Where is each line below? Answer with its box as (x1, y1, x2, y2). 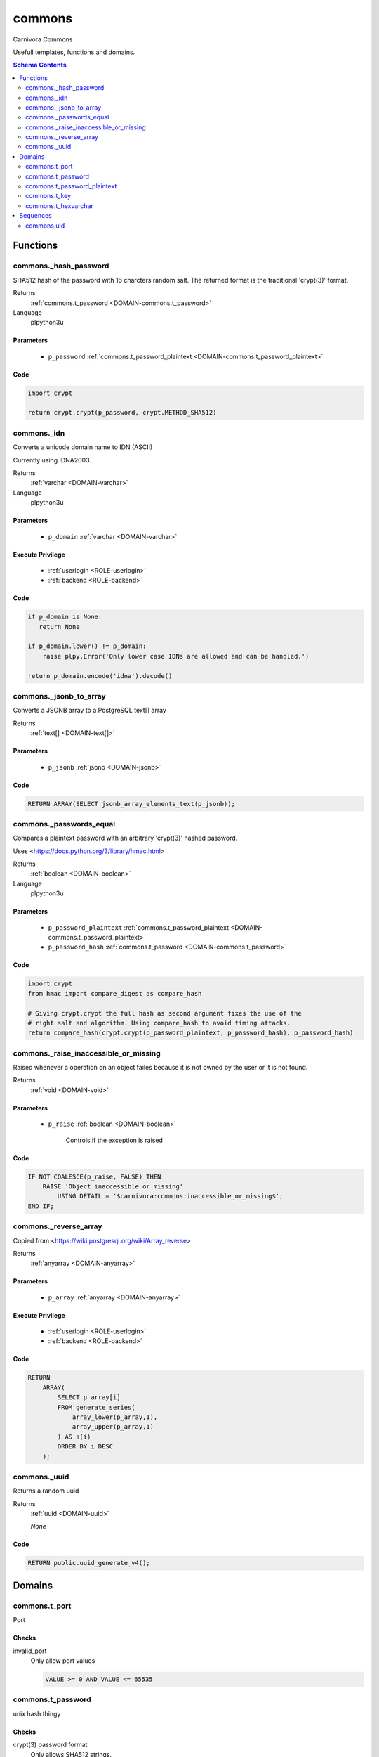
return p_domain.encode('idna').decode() (27, 672, 173, 680)
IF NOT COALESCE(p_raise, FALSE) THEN (27, 1172, 161, 1181)
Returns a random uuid (13, 1486, 79, 1495)
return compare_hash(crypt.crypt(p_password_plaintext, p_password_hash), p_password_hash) (27, 1029, 354, 1037)
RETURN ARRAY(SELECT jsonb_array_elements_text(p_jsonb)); (27, 800, 235, 808)
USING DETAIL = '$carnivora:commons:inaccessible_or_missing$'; (57, 1192, 284, 1200)
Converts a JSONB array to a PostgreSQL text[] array (13, 706, 166, 715)
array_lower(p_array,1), (72, 1413, 158, 1421)
